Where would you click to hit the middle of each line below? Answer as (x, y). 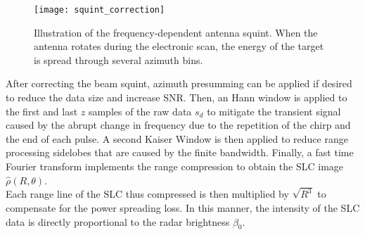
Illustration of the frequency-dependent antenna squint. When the (176, 32)
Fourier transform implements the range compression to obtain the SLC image (175, 166)
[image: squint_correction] (100, 10)
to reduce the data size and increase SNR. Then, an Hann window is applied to (177, 97)
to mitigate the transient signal (274, 111)
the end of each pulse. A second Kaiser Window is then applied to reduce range (177, 138)
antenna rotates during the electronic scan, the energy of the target (179, 46)
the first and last (42, 111)
